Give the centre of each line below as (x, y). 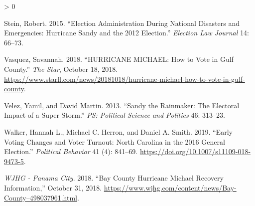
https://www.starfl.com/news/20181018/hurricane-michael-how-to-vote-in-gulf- (125, 79)
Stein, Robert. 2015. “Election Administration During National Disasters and (122, 23)
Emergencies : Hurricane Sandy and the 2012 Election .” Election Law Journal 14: (127, 33)
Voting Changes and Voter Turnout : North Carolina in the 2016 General (115, 141)
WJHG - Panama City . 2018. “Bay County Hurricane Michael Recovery (114, 178)
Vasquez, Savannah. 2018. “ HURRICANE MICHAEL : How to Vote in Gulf (119, 59)
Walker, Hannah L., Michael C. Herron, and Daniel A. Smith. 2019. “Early (118, 131)
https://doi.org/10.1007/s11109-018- (195, 151)
